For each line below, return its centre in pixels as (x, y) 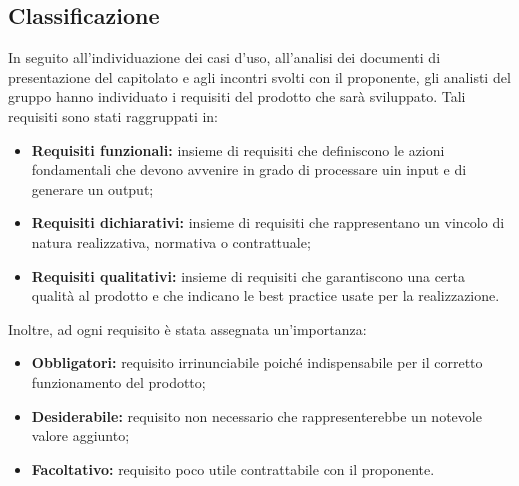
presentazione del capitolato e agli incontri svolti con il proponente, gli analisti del (259, 76)
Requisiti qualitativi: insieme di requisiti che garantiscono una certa (248, 275)
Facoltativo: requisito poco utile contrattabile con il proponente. (233, 468)
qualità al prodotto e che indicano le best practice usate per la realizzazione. (265, 295)
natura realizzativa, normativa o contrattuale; (171, 241)
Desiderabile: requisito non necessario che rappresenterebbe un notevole (256, 415)
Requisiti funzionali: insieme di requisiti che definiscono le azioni (238, 149)
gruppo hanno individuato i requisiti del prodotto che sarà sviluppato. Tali (237, 96)
